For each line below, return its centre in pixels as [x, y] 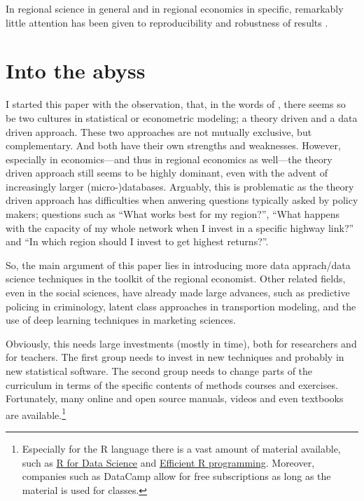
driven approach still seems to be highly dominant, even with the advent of [167, 173]
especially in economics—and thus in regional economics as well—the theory [169, 159]
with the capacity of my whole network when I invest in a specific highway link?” [180, 227]
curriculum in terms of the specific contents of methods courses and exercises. [172, 384]
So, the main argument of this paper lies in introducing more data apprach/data [178, 265]
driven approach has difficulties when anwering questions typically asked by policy [182, 200]
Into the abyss [76, 70]
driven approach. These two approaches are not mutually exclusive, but [159, 131]
